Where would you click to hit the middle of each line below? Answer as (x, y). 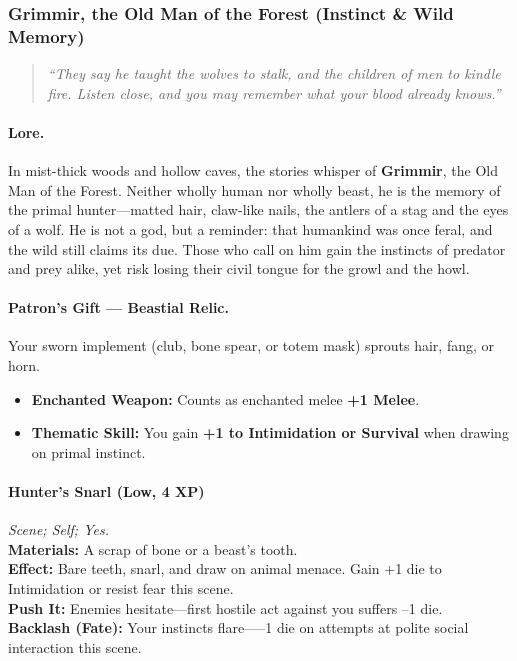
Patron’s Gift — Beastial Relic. (118, 307)
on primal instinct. (88, 451)
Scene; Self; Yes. (58, 529)
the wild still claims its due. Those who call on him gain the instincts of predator (257, 248)
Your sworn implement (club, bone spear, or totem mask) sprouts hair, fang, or (251, 345)
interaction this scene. (75, 646)
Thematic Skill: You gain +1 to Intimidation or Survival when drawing (270, 432)
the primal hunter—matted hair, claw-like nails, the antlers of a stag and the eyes (258, 209)
